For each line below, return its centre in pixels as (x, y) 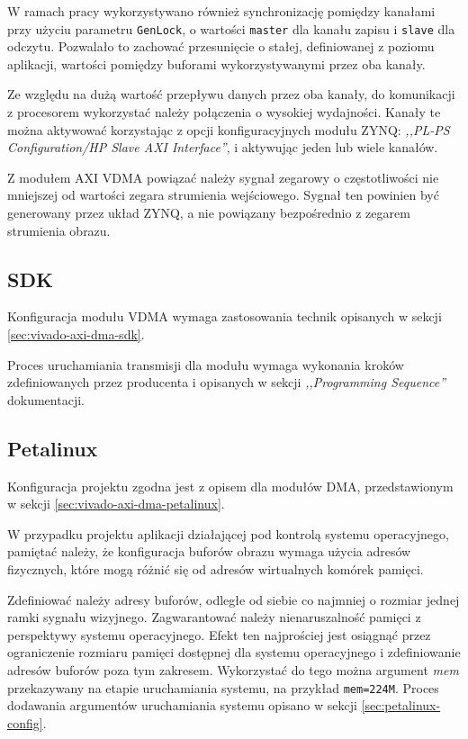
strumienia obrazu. (59, 230)
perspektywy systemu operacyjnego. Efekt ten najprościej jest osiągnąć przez (219, 634)
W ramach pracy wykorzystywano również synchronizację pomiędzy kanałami (221, 11)
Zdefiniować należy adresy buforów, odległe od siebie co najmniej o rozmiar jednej (234, 599)
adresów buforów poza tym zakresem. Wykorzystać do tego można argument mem (233, 669)
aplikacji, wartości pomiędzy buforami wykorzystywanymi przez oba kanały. (216, 63)
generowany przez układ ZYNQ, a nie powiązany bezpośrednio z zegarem (209, 212)
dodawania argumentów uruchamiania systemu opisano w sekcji (182, 705)
